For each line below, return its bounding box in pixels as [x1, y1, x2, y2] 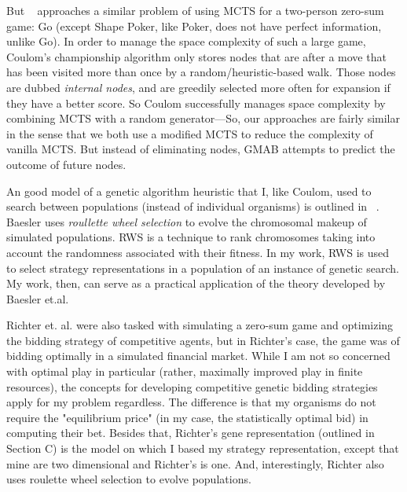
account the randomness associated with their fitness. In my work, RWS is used [6, 244, 390, 260]
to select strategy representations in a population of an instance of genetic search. [6, 259, 399, 276]
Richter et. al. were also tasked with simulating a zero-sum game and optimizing [6, 317, 394, 333]
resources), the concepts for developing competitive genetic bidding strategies [6, 378, 378, 395]
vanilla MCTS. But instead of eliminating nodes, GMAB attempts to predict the [6, 141, 395, 157]
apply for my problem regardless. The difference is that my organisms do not [6, 394, 376, 410]
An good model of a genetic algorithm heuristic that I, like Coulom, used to [6, 182, 372, 199]
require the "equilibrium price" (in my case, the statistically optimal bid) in [6, 409, 368, 425]
